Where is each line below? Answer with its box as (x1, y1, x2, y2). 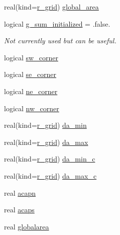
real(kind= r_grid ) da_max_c (4, 170, 97, 181)
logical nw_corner (4, 103, 59, 113)
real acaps (4, 204, 35, 215)
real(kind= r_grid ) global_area (4, 2, 99, 12)
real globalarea (4, 221, 49, 231)
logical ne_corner (4, 86, 58, 96)
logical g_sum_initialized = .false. (4, 18, 110, 29)
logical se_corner (4, 69, 56, 80)
